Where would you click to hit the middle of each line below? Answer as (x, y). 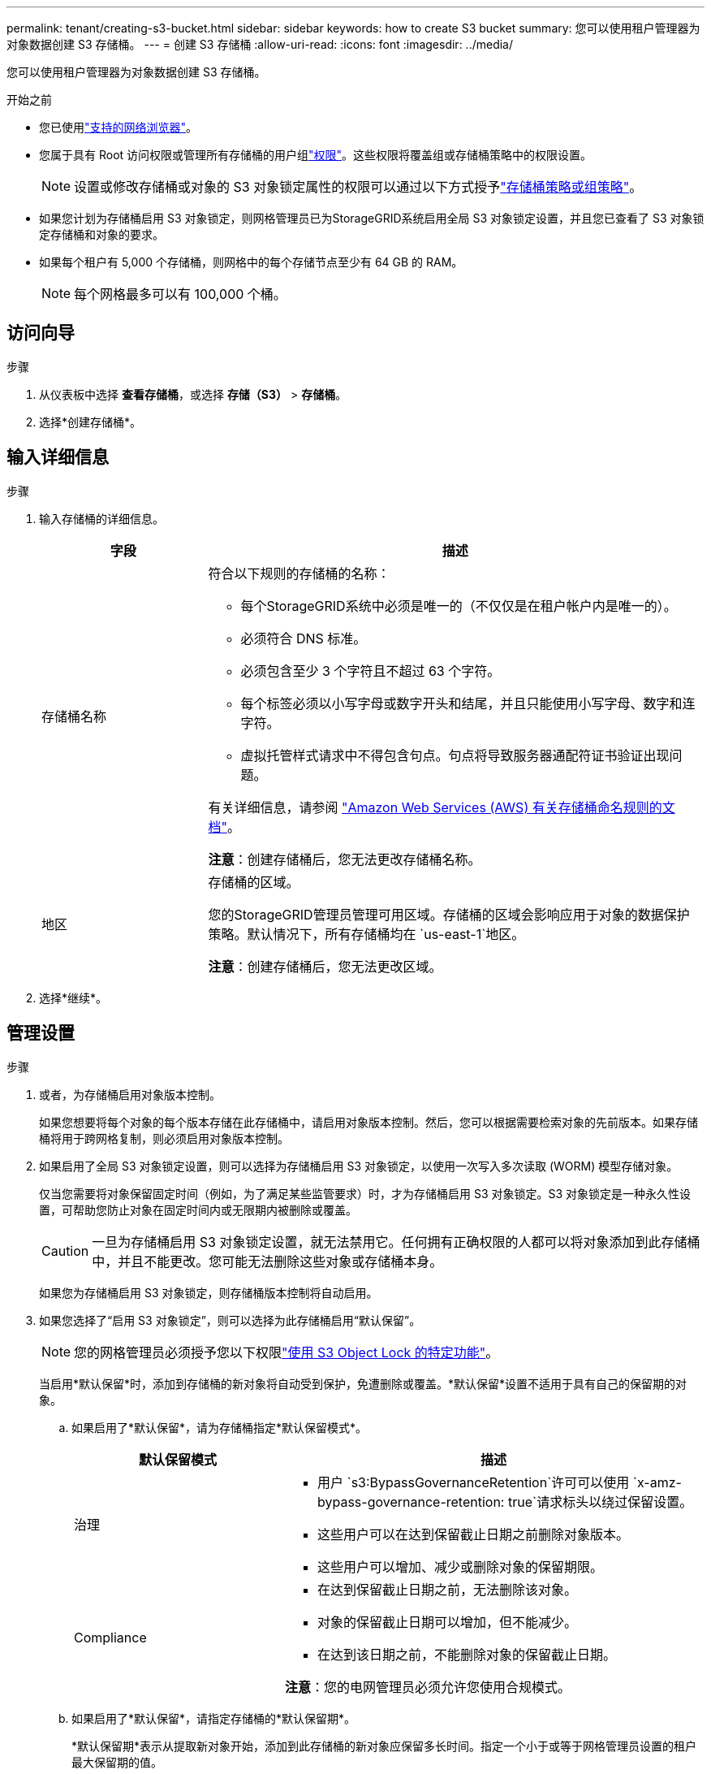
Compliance (110, 1637)
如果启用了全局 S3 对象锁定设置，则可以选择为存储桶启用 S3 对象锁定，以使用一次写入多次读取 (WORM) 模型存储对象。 (359, 1166)
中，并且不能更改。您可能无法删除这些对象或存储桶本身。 (267, 1261)
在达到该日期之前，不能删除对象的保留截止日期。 (466, 1654)
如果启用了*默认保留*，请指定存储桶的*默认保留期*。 (214, 1718)
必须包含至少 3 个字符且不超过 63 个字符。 (371, 671)
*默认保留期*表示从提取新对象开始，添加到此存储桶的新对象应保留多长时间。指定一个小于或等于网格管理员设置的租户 (384, 1746)
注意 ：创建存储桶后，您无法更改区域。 (325, 966)
